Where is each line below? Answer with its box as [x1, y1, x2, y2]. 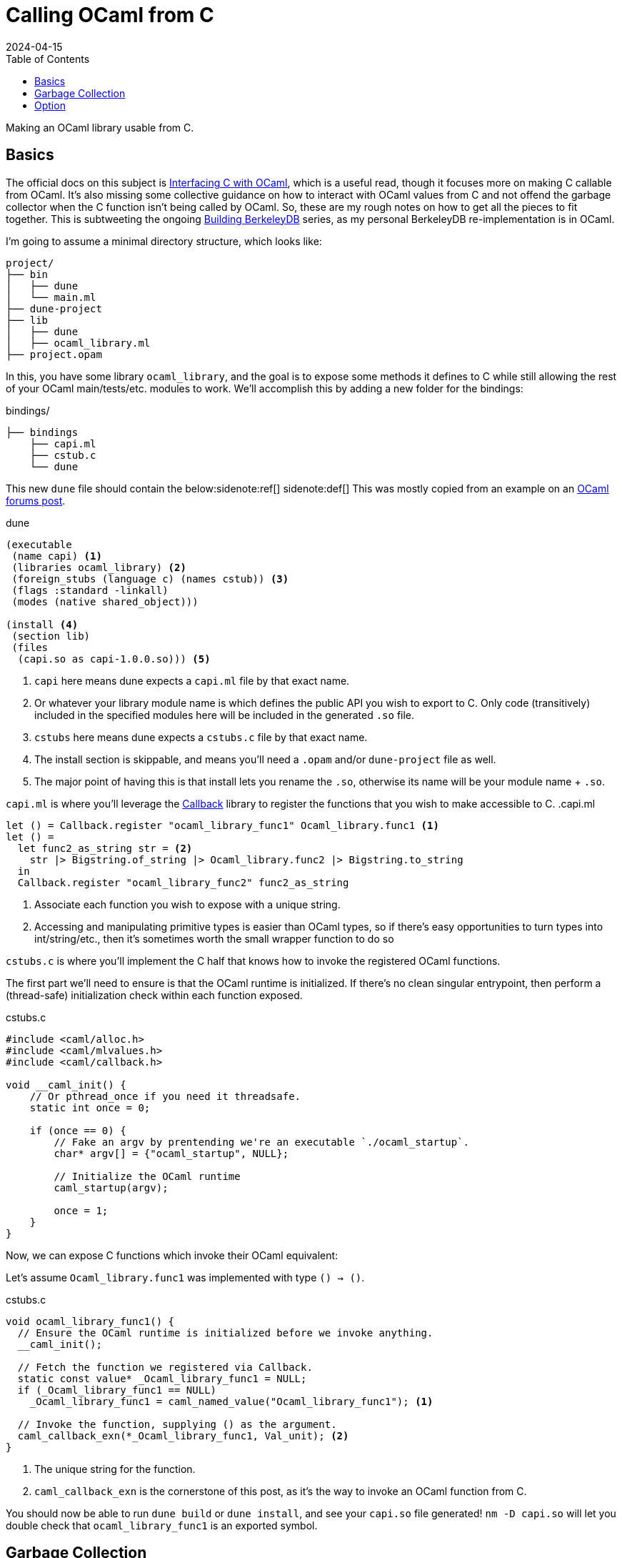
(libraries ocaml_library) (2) [11, 561, 186, 573]
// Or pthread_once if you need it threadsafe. [29, 1090, 301, 1102]
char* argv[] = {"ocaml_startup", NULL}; [54, 1147, 289, 1159]
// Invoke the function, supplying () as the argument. [17, 1418, 337, 1430]
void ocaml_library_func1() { [6, 1315, 175, 1327]
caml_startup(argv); [54, 1181, 169, 1194]
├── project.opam [6, 348, 102, 360]
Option [34, 99, 66, 111]
